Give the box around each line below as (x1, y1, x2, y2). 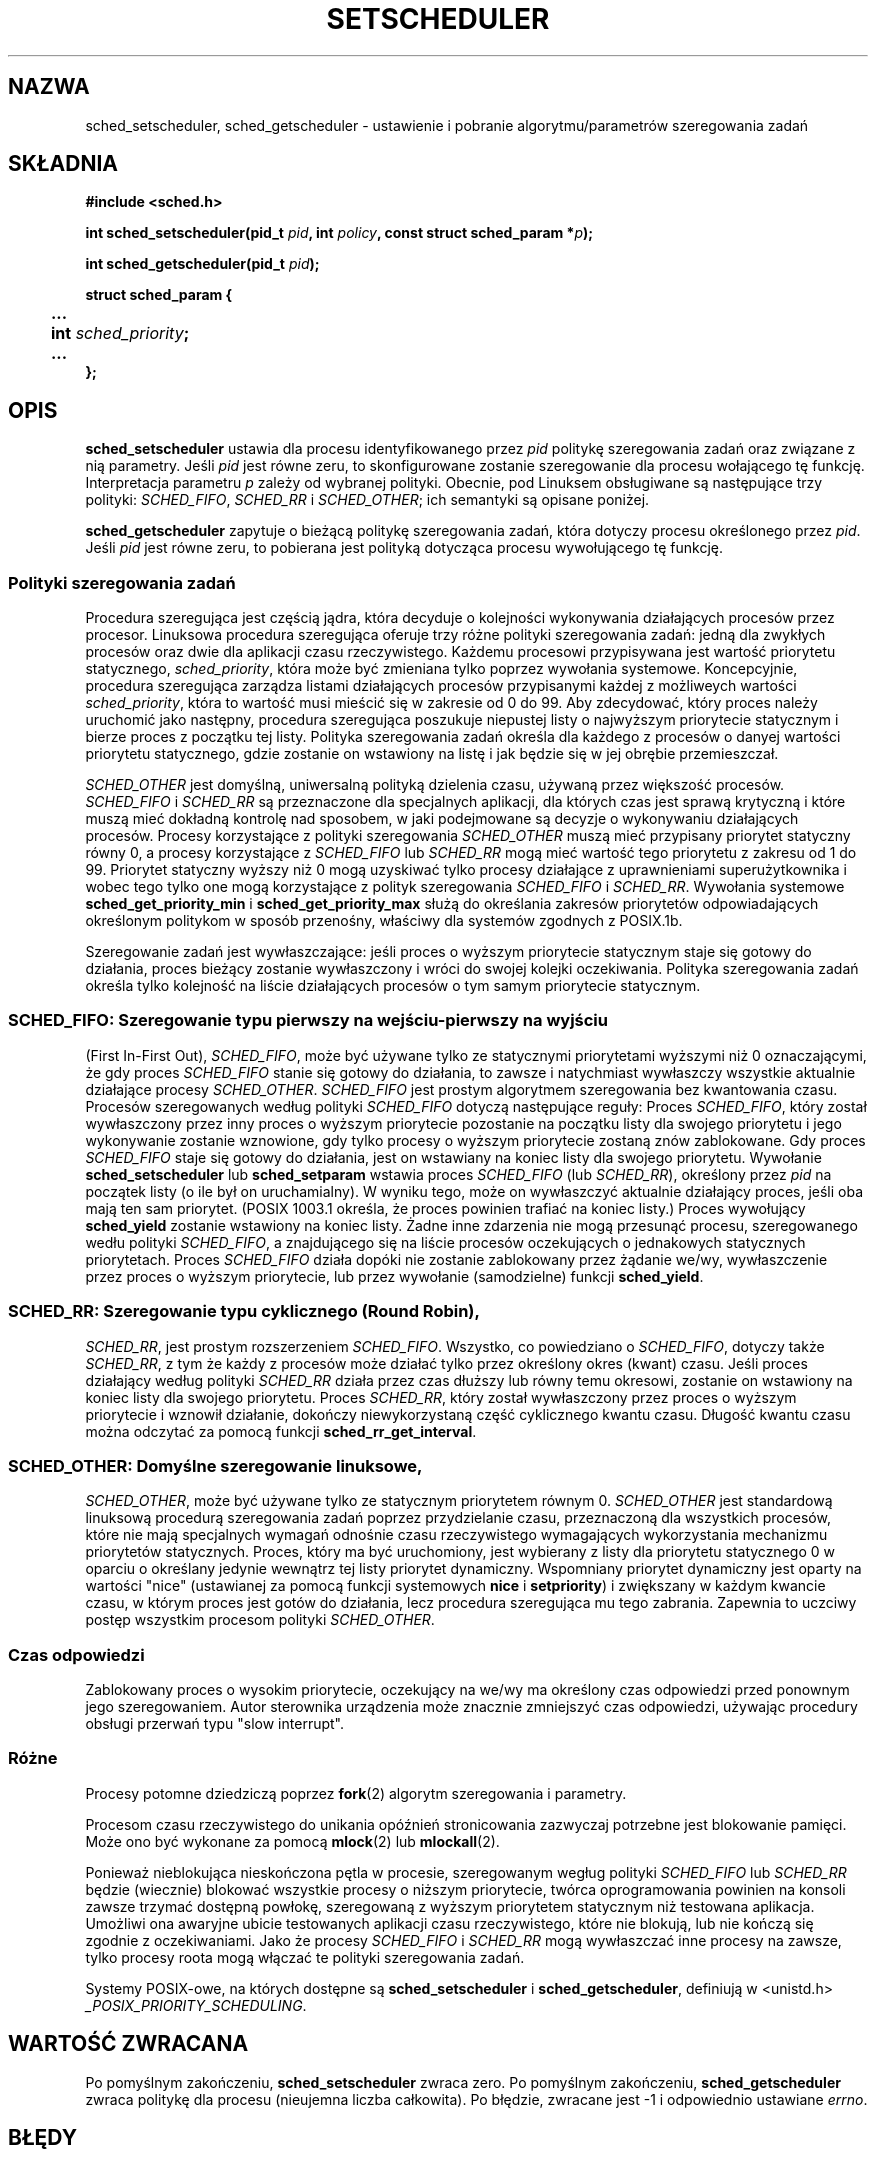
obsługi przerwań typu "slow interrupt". (85, 1715, 344, 1733)
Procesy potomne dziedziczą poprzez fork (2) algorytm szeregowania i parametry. (85, 1784, 627, 1802)
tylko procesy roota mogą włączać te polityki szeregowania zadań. (85, 1948, 525, 1966)
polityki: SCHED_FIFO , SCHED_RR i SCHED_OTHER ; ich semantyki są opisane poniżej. (85, 491, 650, 509)
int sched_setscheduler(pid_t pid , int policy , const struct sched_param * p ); (85, 224, 594, 242)
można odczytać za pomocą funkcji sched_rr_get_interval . (85, 1422, 477, 1440)
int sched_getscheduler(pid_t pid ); (85, 255, 320, 273)
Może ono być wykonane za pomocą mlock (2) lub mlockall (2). (85, 1832, 500, 1850)
